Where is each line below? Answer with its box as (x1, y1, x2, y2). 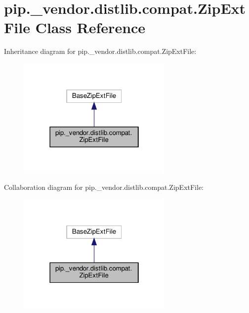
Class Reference (35, 17, 146, 38)
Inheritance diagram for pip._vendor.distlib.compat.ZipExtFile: (4, 46, 197, 56)
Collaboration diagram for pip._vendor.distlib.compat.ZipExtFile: (4, 182, 204, 192)
